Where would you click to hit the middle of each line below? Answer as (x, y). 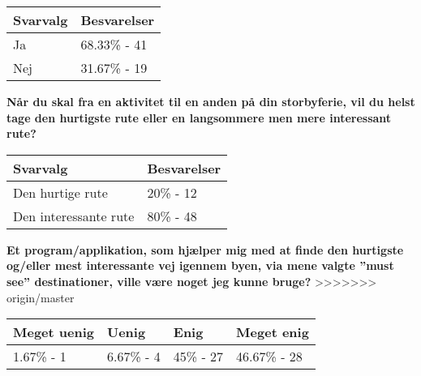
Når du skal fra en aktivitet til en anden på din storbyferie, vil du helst (211, 101)
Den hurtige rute (60, 192)
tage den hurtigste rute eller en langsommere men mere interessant (199, 117)
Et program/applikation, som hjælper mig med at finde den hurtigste (205, 249)
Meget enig (273, 332)
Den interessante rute (74, 216)
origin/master (41, 297)
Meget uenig (54, 332)
